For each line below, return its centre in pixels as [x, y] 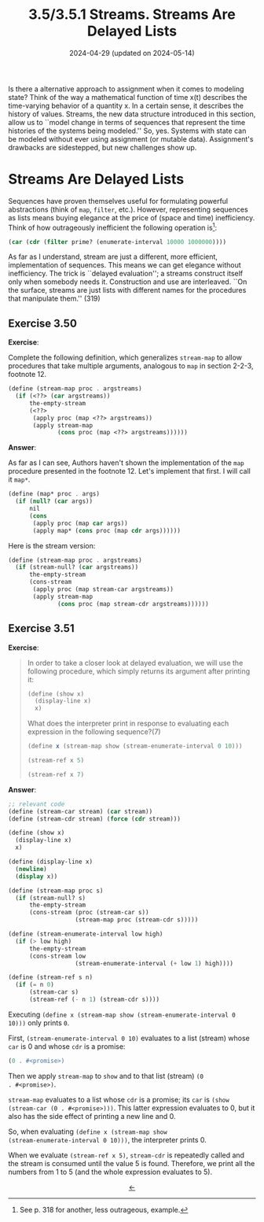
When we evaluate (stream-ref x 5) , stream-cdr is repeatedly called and [126, 1155]
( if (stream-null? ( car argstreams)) [77, 567]
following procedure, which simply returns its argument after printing [139, 671]
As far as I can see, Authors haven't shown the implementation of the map [126, 463]
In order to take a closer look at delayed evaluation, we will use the [135, 663]
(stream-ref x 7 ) [56, 774]
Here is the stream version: [52, 545]
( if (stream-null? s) [51, 898]
